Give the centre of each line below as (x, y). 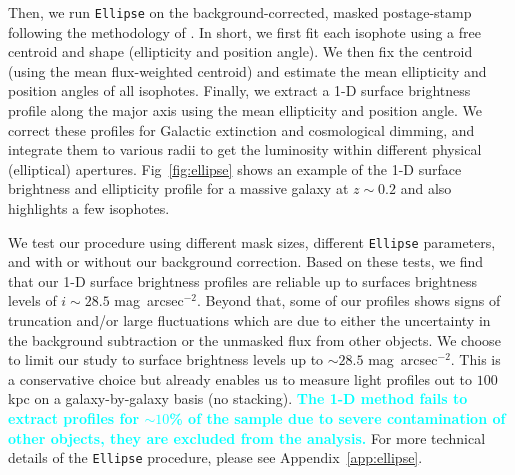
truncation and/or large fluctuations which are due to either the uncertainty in (249, 320)
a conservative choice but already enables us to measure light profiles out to (240, 378)
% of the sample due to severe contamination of (337, 418)
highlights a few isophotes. (89, 208)
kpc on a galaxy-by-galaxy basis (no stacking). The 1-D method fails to (238, 398)
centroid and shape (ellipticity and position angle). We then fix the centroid (240, 51)
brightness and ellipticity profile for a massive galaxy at (178, 188)
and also (426, 188)
